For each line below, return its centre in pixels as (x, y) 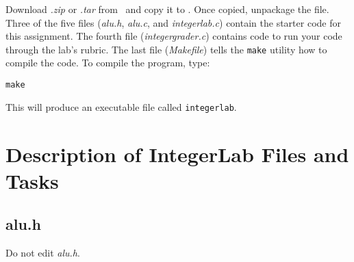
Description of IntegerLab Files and (177, 154)
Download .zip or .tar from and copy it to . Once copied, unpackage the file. (167, 9)
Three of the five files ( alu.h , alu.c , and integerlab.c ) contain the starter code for (173, 22)
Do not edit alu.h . (43, 253)
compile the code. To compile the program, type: (108, 63)
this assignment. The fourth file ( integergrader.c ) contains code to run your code (174, 36)
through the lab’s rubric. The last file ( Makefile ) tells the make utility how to (166, 49)
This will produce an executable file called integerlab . (121, 106)
